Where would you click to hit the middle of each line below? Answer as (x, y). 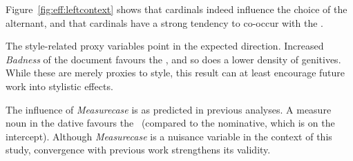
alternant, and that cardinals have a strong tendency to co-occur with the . (164, 22)
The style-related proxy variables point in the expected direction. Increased (165, 46)
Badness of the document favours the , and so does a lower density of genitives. (173, 59)
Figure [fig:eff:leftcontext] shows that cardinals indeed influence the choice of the (176, 9)
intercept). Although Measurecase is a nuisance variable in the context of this (169, 136)
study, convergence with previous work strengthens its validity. (138, 150)
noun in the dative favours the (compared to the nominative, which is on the (170, 123)
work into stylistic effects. (59, 86)
